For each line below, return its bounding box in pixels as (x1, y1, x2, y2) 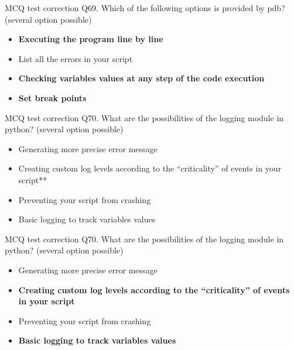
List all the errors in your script (18, 52, 133, 64)
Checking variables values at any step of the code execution (18, 72, 265, 84)
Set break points (18, 91, 87, 104)
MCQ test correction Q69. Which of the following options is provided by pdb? (5, 2, 285, 13)
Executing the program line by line (18, 33, 163, 45)
